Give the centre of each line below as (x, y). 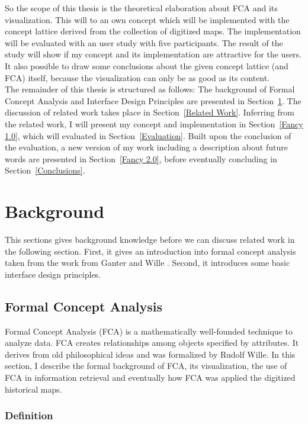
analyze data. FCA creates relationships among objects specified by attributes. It (152, 343)
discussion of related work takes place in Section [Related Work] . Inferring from (150, 112)
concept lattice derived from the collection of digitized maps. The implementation (153, 31)
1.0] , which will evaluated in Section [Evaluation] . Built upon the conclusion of (148, 135)
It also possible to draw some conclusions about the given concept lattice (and (147, 65)
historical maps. (33, 389)
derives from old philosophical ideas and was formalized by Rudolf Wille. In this (150, 354)
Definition (29, 415)
